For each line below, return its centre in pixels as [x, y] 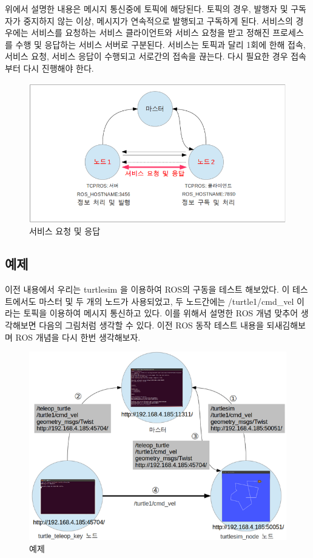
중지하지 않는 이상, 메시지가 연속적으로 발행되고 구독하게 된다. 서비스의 [158, 20]
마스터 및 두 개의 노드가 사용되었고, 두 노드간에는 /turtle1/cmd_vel [167, 301]
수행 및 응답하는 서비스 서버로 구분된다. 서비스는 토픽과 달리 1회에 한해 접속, [160, 44]
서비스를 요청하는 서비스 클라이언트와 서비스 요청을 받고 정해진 [150, 32]
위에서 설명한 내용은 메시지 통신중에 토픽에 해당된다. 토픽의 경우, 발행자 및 [146, 9]
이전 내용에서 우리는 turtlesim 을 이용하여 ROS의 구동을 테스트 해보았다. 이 [147, 289]
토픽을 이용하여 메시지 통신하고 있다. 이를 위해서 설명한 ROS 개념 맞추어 [161, 313]
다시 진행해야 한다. [59, 68]
